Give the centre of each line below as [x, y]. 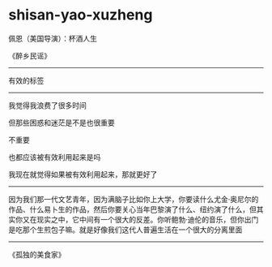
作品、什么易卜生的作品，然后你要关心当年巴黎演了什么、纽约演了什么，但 [132, 209]
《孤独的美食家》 [37, 254]
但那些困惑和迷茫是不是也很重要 [62, 123]
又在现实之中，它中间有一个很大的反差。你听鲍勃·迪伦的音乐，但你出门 [140, 219]
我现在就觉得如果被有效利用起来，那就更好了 [83, 174]
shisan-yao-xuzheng [81, 15]
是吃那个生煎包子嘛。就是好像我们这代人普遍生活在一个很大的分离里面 [125, 230]
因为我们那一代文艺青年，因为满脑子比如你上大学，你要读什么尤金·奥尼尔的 [134, 199]
